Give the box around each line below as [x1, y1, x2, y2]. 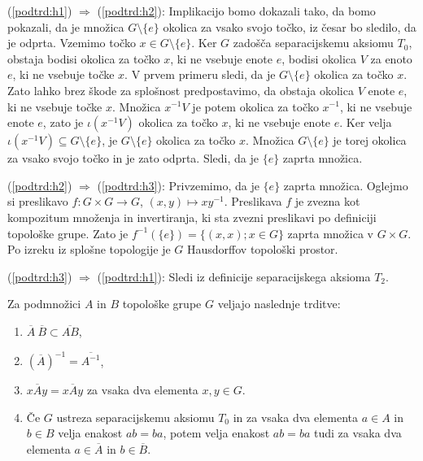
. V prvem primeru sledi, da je [124, 66, 276, 83]
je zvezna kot [294, 193, 360, 210]
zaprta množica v [287, 224, 373, 241]
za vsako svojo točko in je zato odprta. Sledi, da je [7, 150, 259, 167]
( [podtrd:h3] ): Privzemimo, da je [97, 176, 259, 194]
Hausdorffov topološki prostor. [187, 241, 338, 258]
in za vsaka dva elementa [233, 408, 358, 425]
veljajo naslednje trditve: [217, 295, 341, 312]
